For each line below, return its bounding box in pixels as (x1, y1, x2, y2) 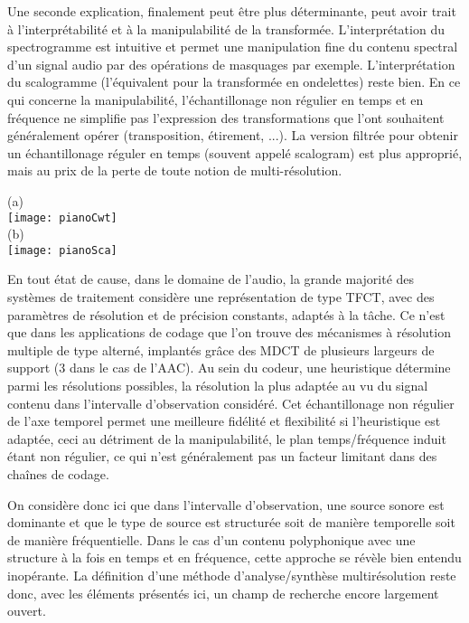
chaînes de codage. (7, 464, 109, 483)
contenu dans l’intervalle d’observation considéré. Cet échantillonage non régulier (7, 393, 455, 412)
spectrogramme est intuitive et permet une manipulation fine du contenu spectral (7, 37, 458, 56)
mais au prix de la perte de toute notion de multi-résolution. (7, 161, 342, 180)
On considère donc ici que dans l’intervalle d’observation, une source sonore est (7, 495, 445, 514)
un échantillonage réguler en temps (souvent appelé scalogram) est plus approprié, (7, 143, 463, 162)
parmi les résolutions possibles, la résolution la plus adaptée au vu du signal (7, 376, 428, 394)
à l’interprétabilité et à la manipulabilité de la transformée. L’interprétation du (7, 19, 445, 38)
